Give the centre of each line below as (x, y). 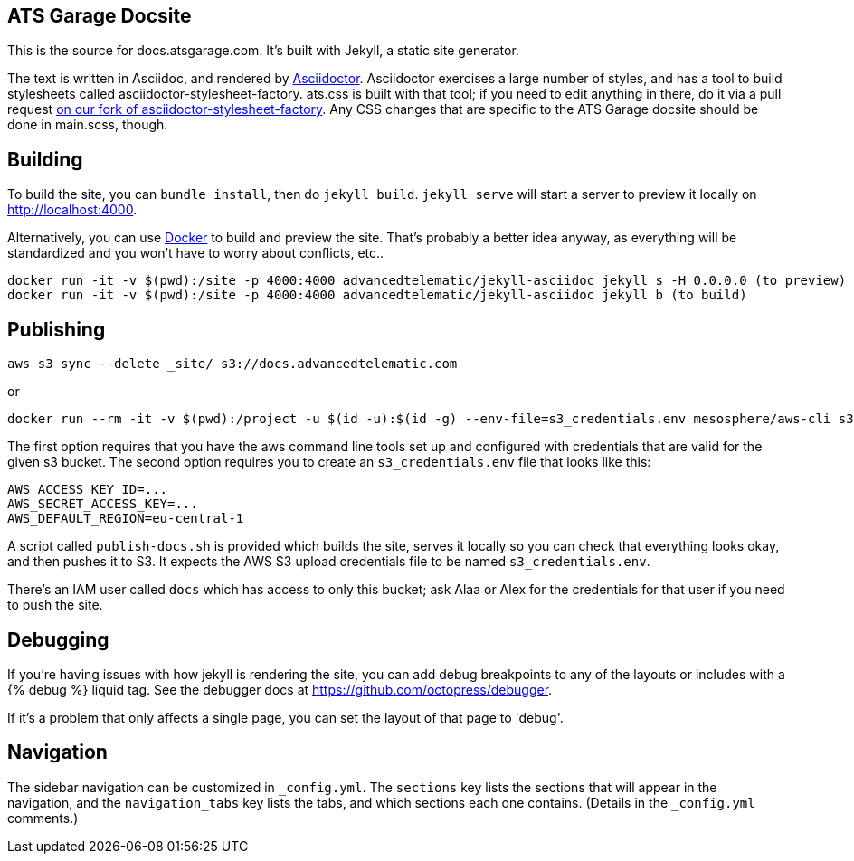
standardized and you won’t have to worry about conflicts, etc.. (196, 253)
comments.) (43, 818)
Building (45, 159)
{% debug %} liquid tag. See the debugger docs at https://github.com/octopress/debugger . (280, 689)
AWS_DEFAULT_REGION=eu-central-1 (126, 519)
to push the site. (55, 605)
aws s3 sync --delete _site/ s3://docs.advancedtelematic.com (232, 364)
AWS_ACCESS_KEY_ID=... (88, 490)
